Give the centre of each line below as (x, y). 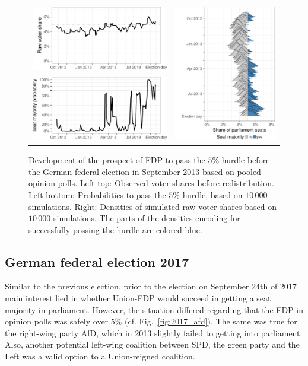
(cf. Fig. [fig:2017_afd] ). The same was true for (211, 321)
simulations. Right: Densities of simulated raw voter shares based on (153, 206)
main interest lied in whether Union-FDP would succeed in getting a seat (138, 298)
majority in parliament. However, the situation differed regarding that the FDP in (154, 309)
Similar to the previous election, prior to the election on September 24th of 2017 (151, 286)
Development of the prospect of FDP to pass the (117, 160)
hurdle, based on (212, 194)
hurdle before (246, 160)
